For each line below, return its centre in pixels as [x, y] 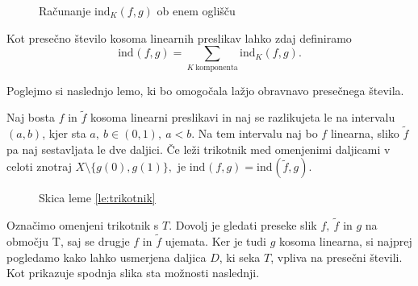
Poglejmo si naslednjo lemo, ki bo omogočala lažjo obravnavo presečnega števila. [205, 90]
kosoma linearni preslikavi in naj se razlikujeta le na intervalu [243, 117]
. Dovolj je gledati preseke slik [243, 225]
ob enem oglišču [196, 10]
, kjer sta [64, 133]
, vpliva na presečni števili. [336, 257]
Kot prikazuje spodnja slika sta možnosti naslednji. [133, 273]
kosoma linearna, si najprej [346, 240]
